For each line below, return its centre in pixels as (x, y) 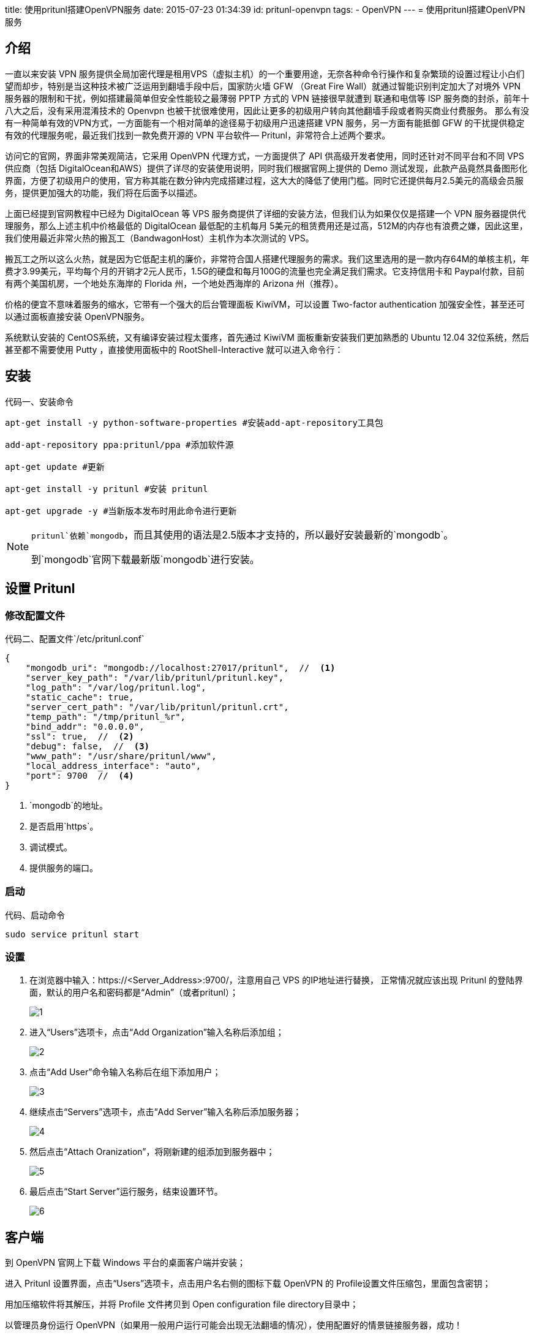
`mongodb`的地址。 (69, 805)
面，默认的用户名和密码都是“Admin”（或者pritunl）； (134, 993)
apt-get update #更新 (55, 467)
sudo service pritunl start (72, 934)
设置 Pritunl (40, 589)
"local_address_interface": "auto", (113, 766)
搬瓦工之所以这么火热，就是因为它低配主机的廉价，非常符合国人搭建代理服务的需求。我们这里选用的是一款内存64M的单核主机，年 (267, 259)
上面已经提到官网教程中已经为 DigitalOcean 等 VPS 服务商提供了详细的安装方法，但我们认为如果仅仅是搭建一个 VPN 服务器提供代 (265, 213)
